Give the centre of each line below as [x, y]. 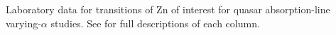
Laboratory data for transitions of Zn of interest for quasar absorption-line [168, 9]
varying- [23, 23]
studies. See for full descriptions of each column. [155, 23]
